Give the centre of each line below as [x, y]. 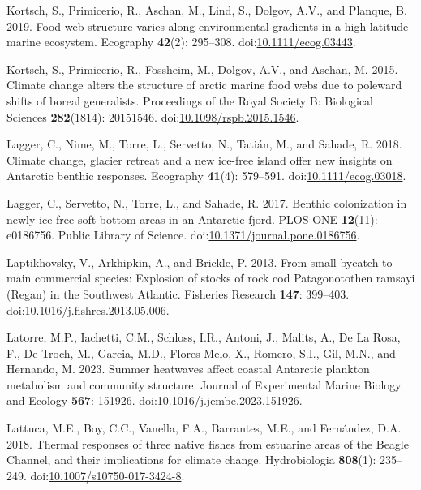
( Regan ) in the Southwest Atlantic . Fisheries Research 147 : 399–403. [178, 293]
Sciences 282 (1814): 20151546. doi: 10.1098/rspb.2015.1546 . [153, 116]
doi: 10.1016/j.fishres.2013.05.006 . [88, 309]
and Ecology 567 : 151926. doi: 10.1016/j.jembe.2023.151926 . [155, 400]
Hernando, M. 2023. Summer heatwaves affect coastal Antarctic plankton [188, 369]
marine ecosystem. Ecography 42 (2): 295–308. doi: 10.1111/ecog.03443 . [181, 42]
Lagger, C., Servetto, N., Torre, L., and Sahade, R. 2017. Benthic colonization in [207, 202]
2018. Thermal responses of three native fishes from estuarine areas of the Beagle [208, 443]
